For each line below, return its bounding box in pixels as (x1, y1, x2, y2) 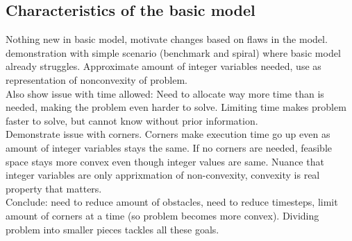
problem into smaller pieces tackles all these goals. (6, 222, 219, 236)
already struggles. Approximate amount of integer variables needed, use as (6, 59, 321, 73)
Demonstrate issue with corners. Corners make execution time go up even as (6, 127, 330, 141)
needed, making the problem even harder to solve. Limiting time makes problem (6, 100, 346, 114)
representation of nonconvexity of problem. (6, 72, 187, 87)
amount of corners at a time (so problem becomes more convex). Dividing (6, 208, 319, 222)
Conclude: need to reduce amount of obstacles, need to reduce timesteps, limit (6, 195, 338, 209)
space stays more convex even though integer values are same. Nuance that (6, 154, 324, 168)
